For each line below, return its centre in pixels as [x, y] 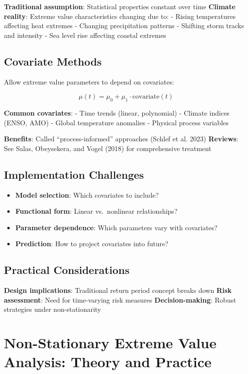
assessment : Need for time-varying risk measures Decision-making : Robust [120, 299]
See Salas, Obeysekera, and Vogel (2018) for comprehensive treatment [108, 148]
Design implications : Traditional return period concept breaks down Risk [118, 290]
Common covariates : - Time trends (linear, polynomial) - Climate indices [117, 112]
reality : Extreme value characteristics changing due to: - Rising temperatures [120, 16]
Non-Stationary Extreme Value [110, 343]
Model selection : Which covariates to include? [87, 195]
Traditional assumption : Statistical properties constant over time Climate [120, 6]
